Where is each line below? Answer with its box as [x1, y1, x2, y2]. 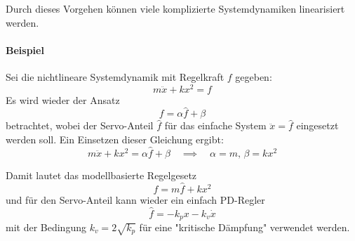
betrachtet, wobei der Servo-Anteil [6, 118, 154, 133]
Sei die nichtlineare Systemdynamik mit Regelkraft [6, 69, 225, 84]
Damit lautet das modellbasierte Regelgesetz [6, 167, 197, 182]
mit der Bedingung [6, 219, 86, 234]
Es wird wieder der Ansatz [6, 92, 120, 107]
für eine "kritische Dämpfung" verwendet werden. [139, 219, 350, 234]
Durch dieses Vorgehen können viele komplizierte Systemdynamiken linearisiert [6, 1, 345, 15]
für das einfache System [164, 118, 267, 133]
